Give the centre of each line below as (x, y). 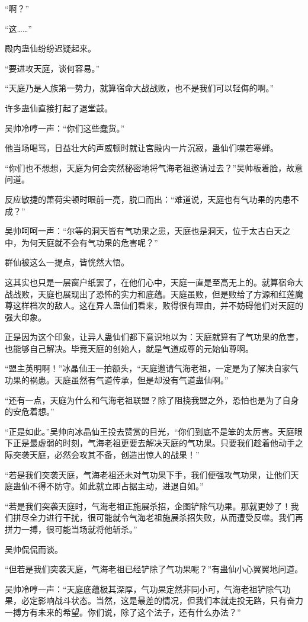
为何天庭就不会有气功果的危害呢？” (89, 242)
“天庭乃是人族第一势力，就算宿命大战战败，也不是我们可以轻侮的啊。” (139, 88)
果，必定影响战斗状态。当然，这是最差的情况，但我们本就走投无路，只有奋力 (154, 600)
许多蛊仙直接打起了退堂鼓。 (59, 108)
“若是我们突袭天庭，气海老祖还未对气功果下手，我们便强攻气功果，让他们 (148, 474)
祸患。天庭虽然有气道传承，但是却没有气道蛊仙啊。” (129, 380)
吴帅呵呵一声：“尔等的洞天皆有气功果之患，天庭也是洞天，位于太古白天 (144, 231)
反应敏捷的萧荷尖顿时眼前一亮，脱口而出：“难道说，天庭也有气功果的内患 (148, 199)
